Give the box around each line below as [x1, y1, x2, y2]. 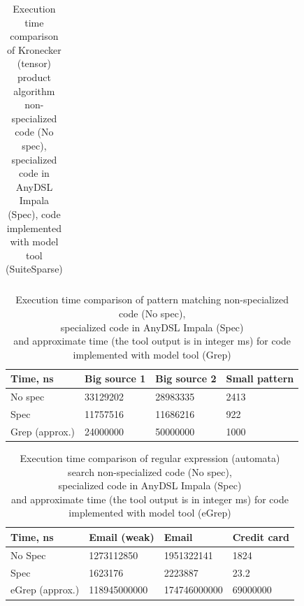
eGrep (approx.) [10, 582, 80, 597]
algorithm [13, 83, 55, 98]
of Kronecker [6, 42, 61, 57]
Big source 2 [155, 371, 217, 386]
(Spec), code [8, 206, 61, 221]
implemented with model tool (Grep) [73, 347, 231, 361]
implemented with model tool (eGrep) [68, 505, 231, 520]
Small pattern [226, 371, 294, 386]
